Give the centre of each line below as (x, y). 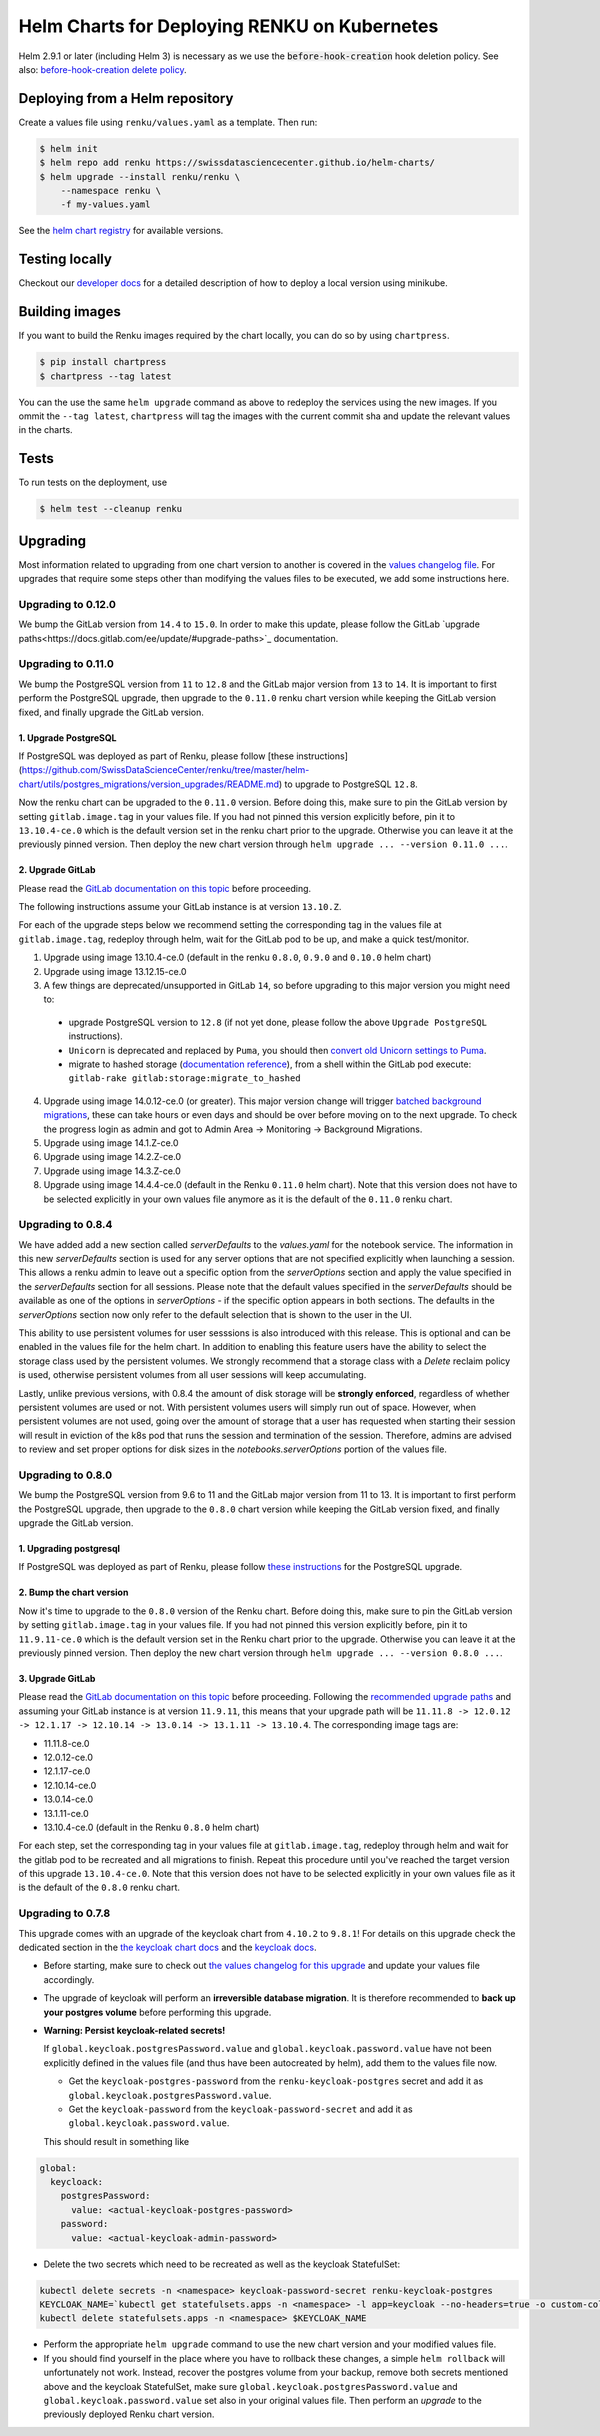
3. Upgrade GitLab (57, 1678)
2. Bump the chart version (73, 1592)
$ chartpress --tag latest (105, 376)
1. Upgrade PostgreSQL (67, 737)
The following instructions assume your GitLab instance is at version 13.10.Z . (180, 907)
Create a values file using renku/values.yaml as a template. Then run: (168, 122)
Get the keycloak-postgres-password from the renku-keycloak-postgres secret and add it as (276, 2081)
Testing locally (65, 259)
